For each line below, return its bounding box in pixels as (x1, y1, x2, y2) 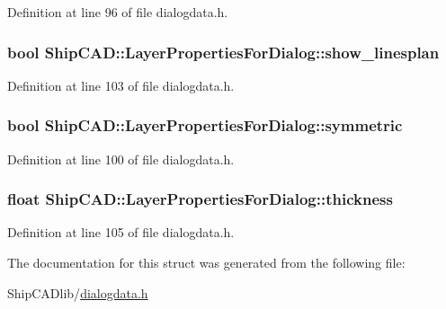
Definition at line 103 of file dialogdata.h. (7, 75, 235, 94)
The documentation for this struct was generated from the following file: (7, 253, 406, 272)
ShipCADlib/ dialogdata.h (7, 283, 148, 302)
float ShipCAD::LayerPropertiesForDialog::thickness (7, 188, 393, 210)
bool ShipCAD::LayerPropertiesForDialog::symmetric (7, 114, 403, 137)
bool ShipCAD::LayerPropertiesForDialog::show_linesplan (7, 40, 440, 63)
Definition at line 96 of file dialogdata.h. (7, 3, 228, 21)
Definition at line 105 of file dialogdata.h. (7, 223, 235, 242)
